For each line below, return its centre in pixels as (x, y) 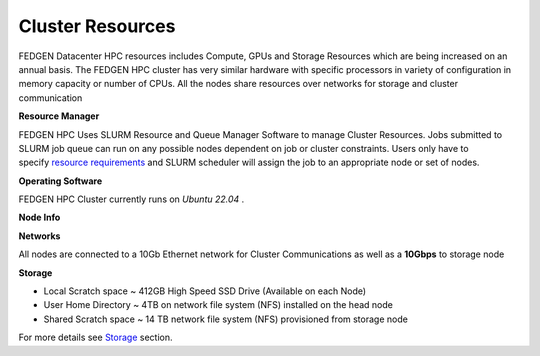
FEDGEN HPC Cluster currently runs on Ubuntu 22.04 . (131, 199)
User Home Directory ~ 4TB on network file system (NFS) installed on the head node (218, 305)
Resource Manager (59, 116)
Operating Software (60, 181)
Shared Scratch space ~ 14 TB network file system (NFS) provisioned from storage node (226, 319)
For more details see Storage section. (95, 337)
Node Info (39, 217)
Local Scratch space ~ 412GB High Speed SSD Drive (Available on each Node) (205, 291)
